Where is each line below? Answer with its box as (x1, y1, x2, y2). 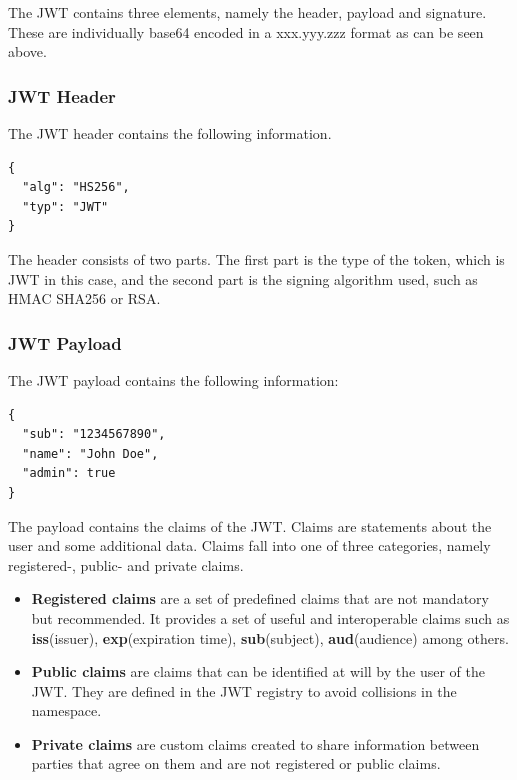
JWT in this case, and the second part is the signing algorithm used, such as (8, 268, 478, 289)
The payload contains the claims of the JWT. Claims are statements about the (8, 515, 492, 536)
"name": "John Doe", (22, 446, 159, 461)
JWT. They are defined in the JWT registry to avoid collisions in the (31, 680, 457, 701)
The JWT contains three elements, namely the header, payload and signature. (8, 2, 487, 22)
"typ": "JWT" (22, 199, 109, 214)
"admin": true (22, 466, 116, 481)
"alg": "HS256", (22, 180, 130, 195)
